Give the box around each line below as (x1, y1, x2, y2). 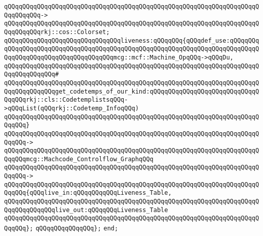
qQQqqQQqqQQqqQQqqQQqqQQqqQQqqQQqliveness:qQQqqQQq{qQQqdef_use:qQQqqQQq (4, 37, 259, 44)
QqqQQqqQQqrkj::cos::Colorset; (4, 28, 110, 36)
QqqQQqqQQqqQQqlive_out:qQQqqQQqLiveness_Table (4, 206, 168, 214)
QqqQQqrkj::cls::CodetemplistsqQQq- (4, 96, 128, 104)
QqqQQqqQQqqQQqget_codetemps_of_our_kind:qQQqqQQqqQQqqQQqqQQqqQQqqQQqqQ (4, 87, 259, 95)
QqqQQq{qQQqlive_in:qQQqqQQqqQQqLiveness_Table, (4, 189, 172, 197)
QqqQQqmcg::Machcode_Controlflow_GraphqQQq (4, 155, 154, 163)
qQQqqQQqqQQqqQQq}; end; (35, 225, 119, 232)
